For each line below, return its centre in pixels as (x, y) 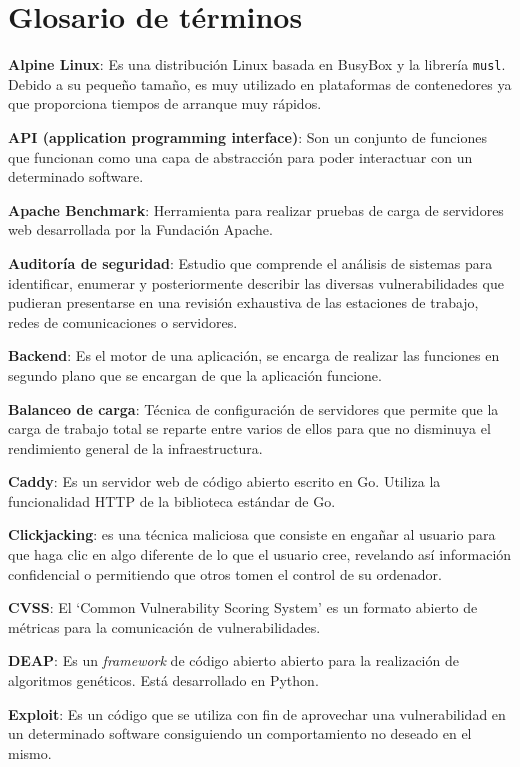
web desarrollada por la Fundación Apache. (140, 229)
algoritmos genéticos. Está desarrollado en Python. (163, 680)
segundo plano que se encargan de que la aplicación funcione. (195, 374)
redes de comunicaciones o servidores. (123, 321)
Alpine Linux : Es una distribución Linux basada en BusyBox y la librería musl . (257, 64)
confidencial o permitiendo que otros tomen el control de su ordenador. (225, 573)
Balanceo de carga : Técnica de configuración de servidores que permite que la (253, 408)
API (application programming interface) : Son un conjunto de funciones (247, 136)
